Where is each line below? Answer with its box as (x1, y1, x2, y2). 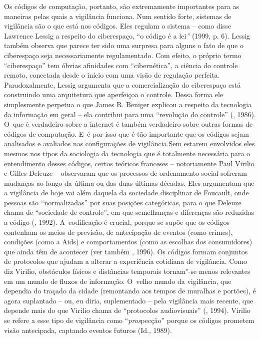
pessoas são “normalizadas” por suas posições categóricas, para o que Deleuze (4, 197, 241, 207)
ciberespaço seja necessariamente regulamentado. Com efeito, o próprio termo (4, 50, 241, 60)
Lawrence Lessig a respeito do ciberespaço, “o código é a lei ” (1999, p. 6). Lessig (4, 30, 250, 41)
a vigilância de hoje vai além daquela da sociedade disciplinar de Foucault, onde (4, 187, 249, 198)
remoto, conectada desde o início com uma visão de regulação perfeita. (4, 70, 220, 80)
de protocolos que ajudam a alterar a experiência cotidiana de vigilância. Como (4, 256, 247, 266)
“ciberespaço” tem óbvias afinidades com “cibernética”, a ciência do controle (4, 60, 238, 70)
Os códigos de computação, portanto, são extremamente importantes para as (4, 1, 239, 11)
